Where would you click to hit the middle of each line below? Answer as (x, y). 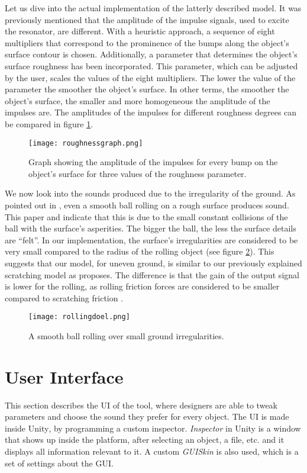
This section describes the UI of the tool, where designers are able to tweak (141, 405)
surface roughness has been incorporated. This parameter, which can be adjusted (151, 65)
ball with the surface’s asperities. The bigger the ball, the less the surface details (151, 228)
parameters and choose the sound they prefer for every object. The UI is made (147, 416)
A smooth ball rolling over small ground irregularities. (126, 335)
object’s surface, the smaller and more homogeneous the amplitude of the (138, 100)
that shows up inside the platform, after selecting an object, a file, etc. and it (145, 440)
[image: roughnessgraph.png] (86, 143)
